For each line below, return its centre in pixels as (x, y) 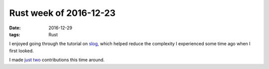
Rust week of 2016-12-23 (62, 13)
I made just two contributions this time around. (57, 60)
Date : (15, 28)
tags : (15, 34)
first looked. (22, 51)
